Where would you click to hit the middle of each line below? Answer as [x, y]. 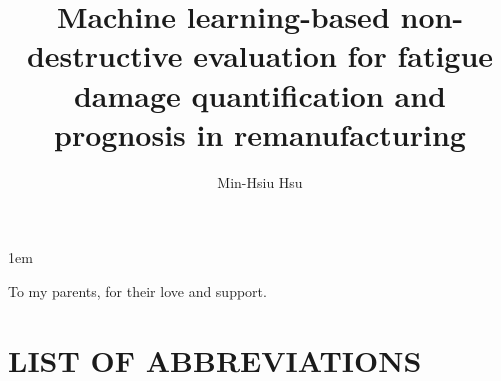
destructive [104, 55]
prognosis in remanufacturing [260, 133]
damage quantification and [260, 94]
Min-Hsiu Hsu [260, 181]
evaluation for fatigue [343, 55]
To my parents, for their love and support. [137, 290]
